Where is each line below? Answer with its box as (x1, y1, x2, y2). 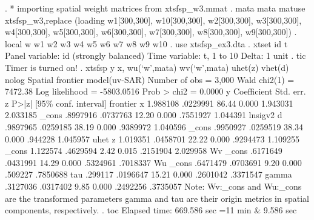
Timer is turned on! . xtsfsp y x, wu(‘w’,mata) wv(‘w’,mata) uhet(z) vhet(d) (5, 61, 289, 73)
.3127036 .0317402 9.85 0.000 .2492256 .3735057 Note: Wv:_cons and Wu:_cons (5, 179, 302, 192)
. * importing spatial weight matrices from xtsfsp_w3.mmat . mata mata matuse (5, 2, 306, 14)
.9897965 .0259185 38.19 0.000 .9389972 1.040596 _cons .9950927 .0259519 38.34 (5, 120, 303, 133)
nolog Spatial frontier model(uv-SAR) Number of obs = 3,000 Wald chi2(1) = (5, 73, 295, 85)
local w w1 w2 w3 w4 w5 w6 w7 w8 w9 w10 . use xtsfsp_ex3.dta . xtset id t (5, 37, 288, 50)
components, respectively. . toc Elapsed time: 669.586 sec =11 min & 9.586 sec (5, 204, 297, 216)
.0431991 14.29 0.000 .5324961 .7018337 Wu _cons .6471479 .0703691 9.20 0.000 (5, 156, 302, 168)
